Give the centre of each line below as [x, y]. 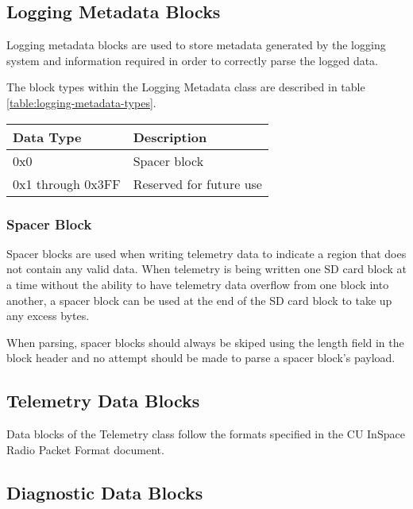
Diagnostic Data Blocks [105, 492]
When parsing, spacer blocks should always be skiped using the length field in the [205, 342]
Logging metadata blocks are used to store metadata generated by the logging [196, 45]
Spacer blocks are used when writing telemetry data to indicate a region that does [206, 253]
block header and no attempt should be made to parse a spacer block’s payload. [201, 358]
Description [170, 137]
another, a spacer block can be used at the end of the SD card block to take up [199, 300]
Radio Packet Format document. [85, 449]
